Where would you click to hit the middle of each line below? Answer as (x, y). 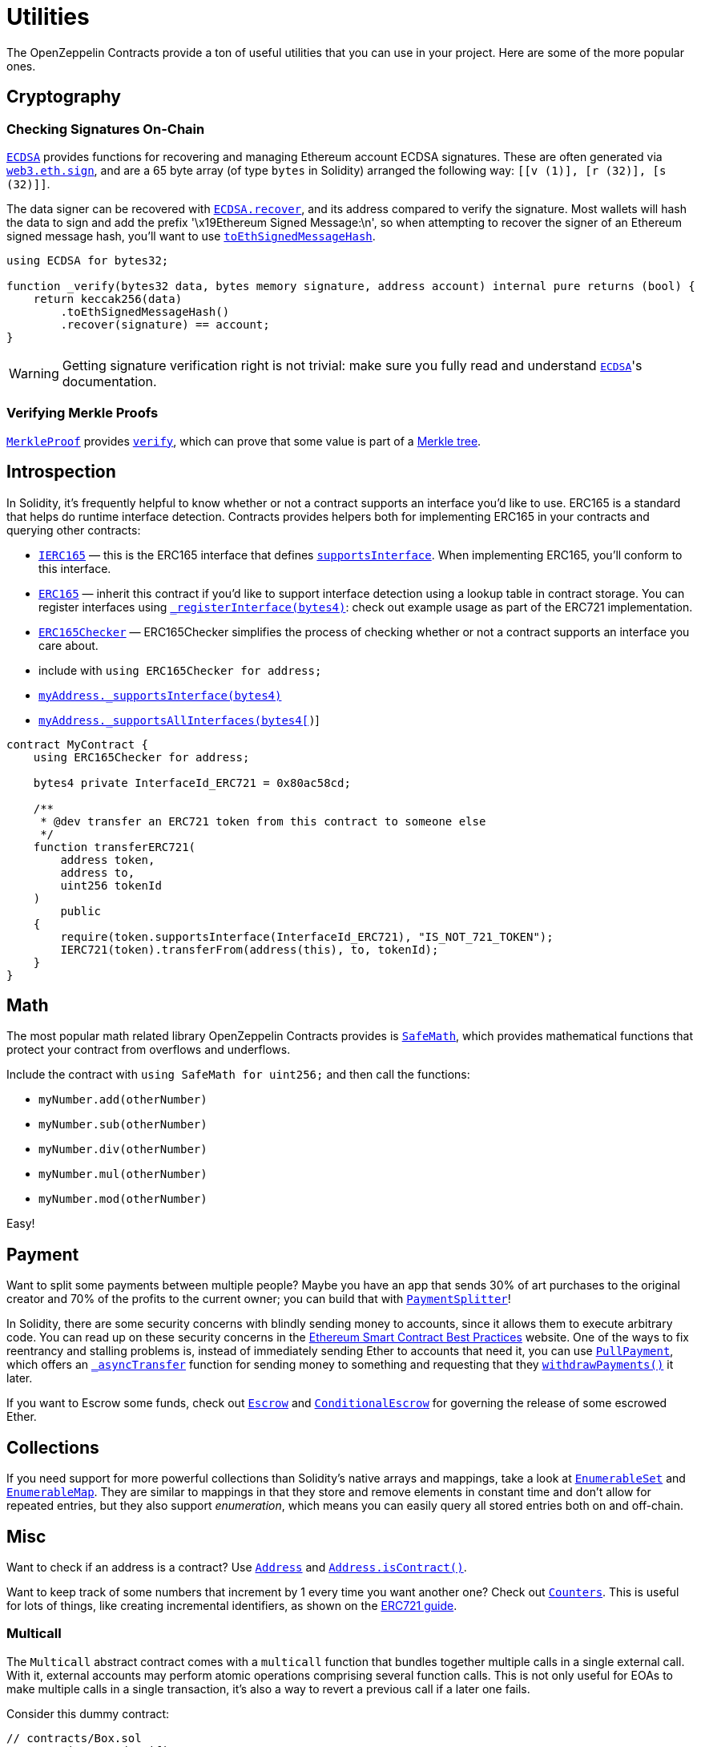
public (81, 911)
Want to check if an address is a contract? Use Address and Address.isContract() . (237, 1567)
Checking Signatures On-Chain (106, 129)
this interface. (75, 568)
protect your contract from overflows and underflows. (149, 1050)
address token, (108, 859)
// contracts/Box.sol (74, 1738)
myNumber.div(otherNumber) (123, 1150)
